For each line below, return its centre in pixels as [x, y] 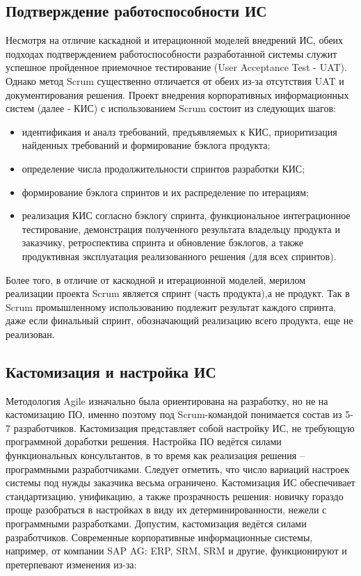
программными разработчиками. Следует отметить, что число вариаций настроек [178, 469]
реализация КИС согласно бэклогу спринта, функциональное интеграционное [186, 215]
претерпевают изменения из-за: [71, 564]
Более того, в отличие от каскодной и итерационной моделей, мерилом [156, 279]
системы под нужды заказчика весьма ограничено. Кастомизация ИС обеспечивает [180, 482]
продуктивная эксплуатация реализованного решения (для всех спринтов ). [179, 256]
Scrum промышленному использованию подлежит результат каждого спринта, [171, 306]
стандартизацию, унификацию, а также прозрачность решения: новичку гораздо [175, 496]
